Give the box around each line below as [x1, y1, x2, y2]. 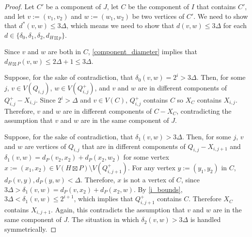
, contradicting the [176, 105, 232, 116]
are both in [47, 46, 81, 57]
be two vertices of [132, 11, 185, 21]
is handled [190, 214, 221, 224]
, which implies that [74, 193, 133, 204]
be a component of [46, 1, 101, 11]
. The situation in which [67, 214, 139, 224]
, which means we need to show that [66, 20, 174, 30]
